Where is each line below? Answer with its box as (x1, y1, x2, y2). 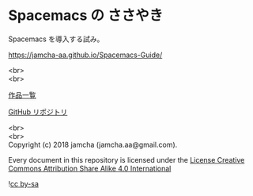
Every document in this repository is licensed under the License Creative (8, 155, 245, 164)
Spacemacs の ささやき (8, 6, 164, 25)
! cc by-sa (8, 179, 40, 188)
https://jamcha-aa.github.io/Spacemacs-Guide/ (8, 50, 163, 60)
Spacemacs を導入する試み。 (8, 34, 104, 44)
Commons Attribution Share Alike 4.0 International (8, 163, 172, 173)
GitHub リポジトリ (8, 107, 68, 117)
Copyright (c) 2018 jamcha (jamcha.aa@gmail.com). (8, 140, 178, 149)
